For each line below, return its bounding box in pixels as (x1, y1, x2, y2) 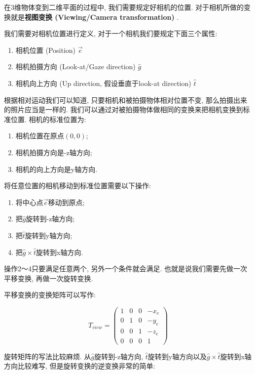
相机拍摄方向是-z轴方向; (15, 147, 92, 157)
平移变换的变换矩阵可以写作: (4, 290, 96, 300)
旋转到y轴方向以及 (147, 351, 207, 361)
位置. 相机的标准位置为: (10, 114, 86, 124)
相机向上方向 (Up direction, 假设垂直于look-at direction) (15, 78, 191, 88)
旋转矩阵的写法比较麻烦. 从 (4, 351, 91, 361)
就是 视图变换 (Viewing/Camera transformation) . (10, 11, 179, 22)
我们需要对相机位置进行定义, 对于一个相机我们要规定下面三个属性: (4, 28, 218, 39)
